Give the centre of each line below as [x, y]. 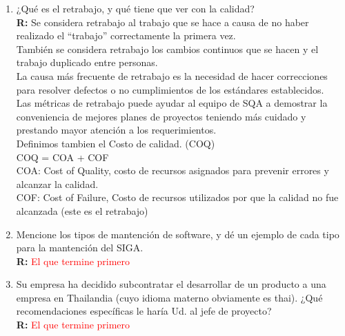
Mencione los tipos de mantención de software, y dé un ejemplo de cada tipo [178, 234]
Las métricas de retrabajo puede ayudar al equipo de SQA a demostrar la [172, 103]
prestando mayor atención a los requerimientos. [116, 130]
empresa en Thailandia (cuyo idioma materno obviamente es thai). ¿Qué [169, 297]
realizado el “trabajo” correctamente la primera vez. [126, 35]
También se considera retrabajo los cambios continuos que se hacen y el [167, 49]
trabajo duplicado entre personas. [87, 62]
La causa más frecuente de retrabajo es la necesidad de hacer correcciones [172, 75]
